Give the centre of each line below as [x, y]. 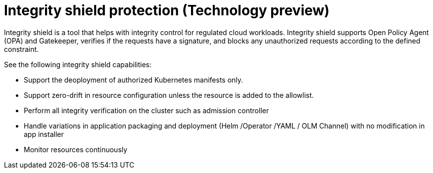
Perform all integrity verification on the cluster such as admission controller [146, 110]
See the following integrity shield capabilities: [78, 64]
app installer [44, 134]
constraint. [22, 49]
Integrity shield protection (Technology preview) [167, 10]
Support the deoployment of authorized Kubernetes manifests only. [134, 80]
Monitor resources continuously [76, 149]
